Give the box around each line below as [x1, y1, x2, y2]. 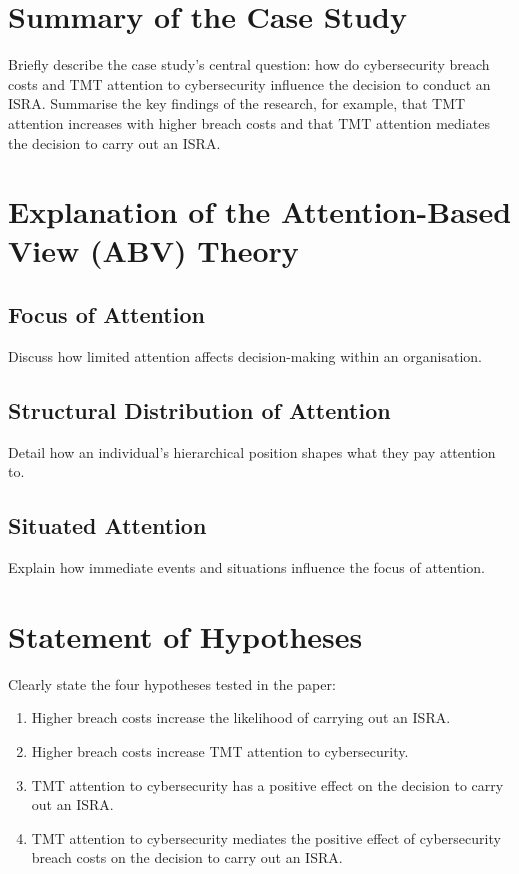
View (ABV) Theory [8, 230, 299, 271]
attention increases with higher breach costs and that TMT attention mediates [8, 112, 490, 133]
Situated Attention [8, 510, 207, 541]
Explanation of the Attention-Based [8, 191, 512, 232]
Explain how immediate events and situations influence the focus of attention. [8, 557, 485, 578]
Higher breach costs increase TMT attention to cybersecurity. [31, 740, 409, 761]
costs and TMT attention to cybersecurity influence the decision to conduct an [8, 73, 491, 94]
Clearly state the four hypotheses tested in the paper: [8, 673, 336, 694]
